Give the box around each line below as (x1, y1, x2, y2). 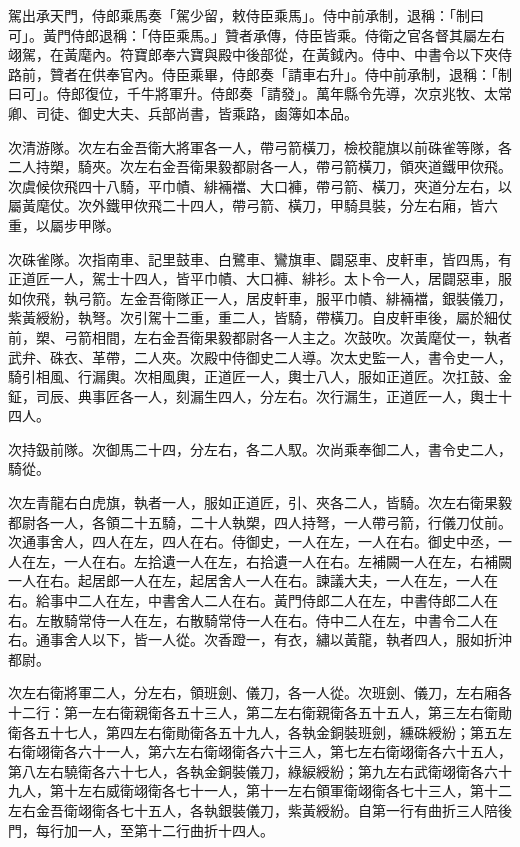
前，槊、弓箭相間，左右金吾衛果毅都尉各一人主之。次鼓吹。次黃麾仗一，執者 (8, 326, 512, 347)
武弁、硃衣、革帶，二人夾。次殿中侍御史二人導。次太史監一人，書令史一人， (8, 346, 512, 367)
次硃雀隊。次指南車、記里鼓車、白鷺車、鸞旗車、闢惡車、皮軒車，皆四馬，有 (8, 248, 512, 269)
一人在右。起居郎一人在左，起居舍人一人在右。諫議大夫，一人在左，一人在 (8, 570, 498, 591)
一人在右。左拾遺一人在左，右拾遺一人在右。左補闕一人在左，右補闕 (63, 550, 512, 571)
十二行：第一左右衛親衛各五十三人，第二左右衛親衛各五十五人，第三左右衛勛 (8, 702, 512, 722)
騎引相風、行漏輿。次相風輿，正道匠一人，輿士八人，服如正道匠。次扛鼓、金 (8, 366, 512, 387)
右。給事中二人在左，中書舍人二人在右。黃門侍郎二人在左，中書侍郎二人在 (8, 590, 498, 611)
